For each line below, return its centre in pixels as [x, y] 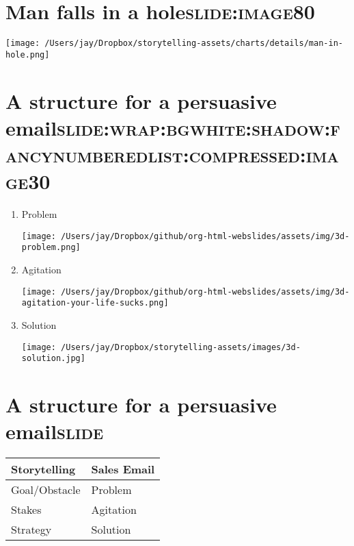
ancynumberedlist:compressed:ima [172, 154]
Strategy [31, 530]
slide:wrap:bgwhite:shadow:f [199, 127]
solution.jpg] [53, 359]
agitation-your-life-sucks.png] [95, 303]
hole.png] [28, 54]
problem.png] [51, 248]
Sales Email [123, 469]
